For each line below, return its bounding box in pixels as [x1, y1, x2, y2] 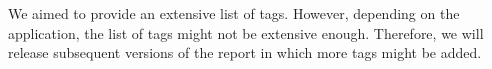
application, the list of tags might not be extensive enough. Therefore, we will [8, 22, 484, 43]
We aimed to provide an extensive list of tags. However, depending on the [8, 3, 460, 23]
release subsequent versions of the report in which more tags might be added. [8, 42, 482, 63]
